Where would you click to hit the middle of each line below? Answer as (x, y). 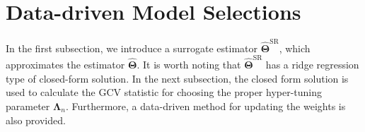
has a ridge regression (312, 65)
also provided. (36, 120)
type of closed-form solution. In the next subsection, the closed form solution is (177, 78)
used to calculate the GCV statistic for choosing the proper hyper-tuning (164, 92)
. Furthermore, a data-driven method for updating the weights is (205, 106)
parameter (28, 106)
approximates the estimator (65, 65)
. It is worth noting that (189, 65)
